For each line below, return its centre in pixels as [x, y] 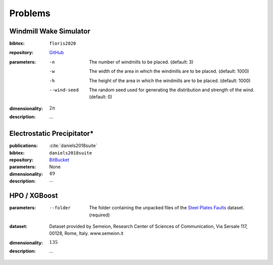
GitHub [57, 53]
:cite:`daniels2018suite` [73, 146]
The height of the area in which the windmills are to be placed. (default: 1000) [170, 81]
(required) [100, 215]
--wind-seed [64, 90]
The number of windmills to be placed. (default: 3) [141, 62]
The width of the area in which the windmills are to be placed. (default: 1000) [169, 71]
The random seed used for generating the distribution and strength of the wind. [172, 90]
